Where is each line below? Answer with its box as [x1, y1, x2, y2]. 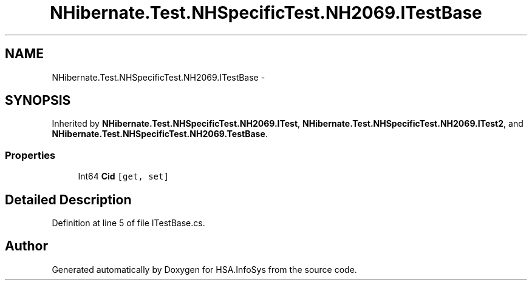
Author [5, 238, 48, 254]
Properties [5, 149, 56, 161]
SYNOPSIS [5, 93, 71, 109]
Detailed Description [5, 192, 132, 207]
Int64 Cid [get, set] [78, 171, 169, 182]
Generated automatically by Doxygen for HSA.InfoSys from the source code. [52, 264, 357, 275]
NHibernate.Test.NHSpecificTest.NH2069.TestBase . [52, 129, 268, 139]
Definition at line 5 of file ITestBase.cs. [52, 218, 205, 229]
